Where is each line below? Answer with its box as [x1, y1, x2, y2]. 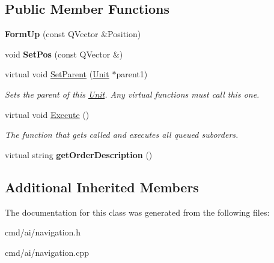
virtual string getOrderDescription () [5, 148, 153, 161]
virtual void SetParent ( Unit [5, 68, 109, 80]
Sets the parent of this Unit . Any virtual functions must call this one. [5, 87, 260, 100]
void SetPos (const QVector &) [5, 47, 123, 60]
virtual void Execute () [5, 108, 90, 120]
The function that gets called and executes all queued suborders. [5, 128, 239, 141]
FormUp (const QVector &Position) [5, 28, 141, 40]
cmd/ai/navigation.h [5, 226, 81, 238]
